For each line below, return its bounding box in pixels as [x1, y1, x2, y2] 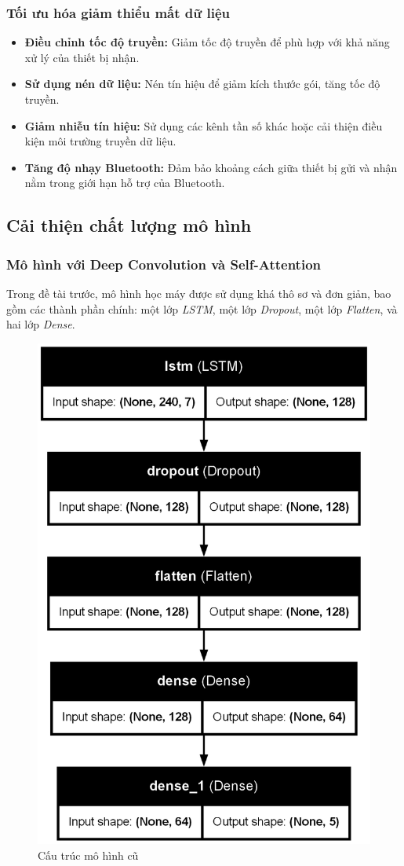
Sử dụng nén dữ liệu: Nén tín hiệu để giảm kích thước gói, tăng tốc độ [24, 75, 380, 92]
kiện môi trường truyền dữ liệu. [24, 133, 177, 149]
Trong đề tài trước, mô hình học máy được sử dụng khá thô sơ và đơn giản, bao [6, 284, 391, 301]
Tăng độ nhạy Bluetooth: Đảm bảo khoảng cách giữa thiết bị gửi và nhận [24, 159, 398, 175]
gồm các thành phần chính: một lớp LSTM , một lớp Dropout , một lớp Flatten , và [6, 300, 398, 317]
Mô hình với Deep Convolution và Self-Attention [6, 254, 321, 273]
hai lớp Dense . [6, 316, 75, 332]
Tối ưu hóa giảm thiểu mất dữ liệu [6, 2, 231, 22]
